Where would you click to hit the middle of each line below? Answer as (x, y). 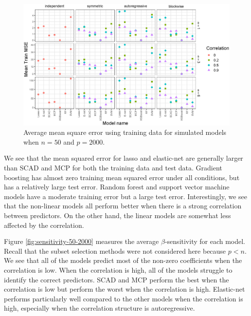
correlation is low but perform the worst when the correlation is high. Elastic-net (125, 289)
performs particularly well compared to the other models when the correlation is (124, 298)
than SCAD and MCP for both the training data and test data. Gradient (113, 168)
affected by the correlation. (44, 225)
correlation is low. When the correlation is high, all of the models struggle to (118, 270)
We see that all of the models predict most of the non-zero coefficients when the (123, 260)
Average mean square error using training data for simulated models (125, 132)
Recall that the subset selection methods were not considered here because (115, 251)
